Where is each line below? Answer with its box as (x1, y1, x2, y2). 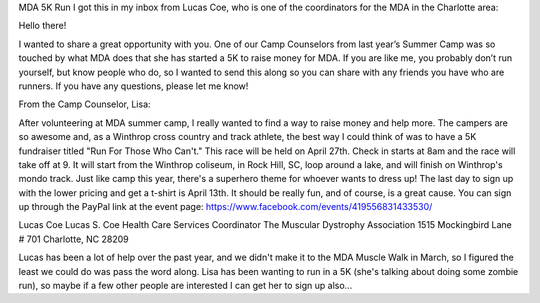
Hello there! (18, 20, 67, 32)
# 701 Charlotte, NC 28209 (18, 233, 129, 245)
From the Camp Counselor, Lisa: (18, 98, 151, 110)
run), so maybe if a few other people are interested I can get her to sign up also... (18, 280, 353, 292)
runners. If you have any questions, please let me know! (18, 80, 249, 92)
